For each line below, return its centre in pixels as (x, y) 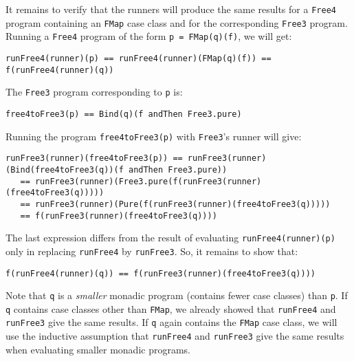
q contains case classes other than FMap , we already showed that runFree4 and (171, 308)
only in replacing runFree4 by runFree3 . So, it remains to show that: (152, 251)
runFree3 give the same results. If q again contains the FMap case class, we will (172, 322)
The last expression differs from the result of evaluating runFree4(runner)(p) (170, 238)
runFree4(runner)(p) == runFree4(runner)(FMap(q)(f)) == (139, 58)
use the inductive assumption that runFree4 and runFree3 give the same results (175, 336)
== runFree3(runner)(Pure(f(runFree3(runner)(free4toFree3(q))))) (175, 204)
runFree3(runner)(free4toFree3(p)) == (94, 158)
